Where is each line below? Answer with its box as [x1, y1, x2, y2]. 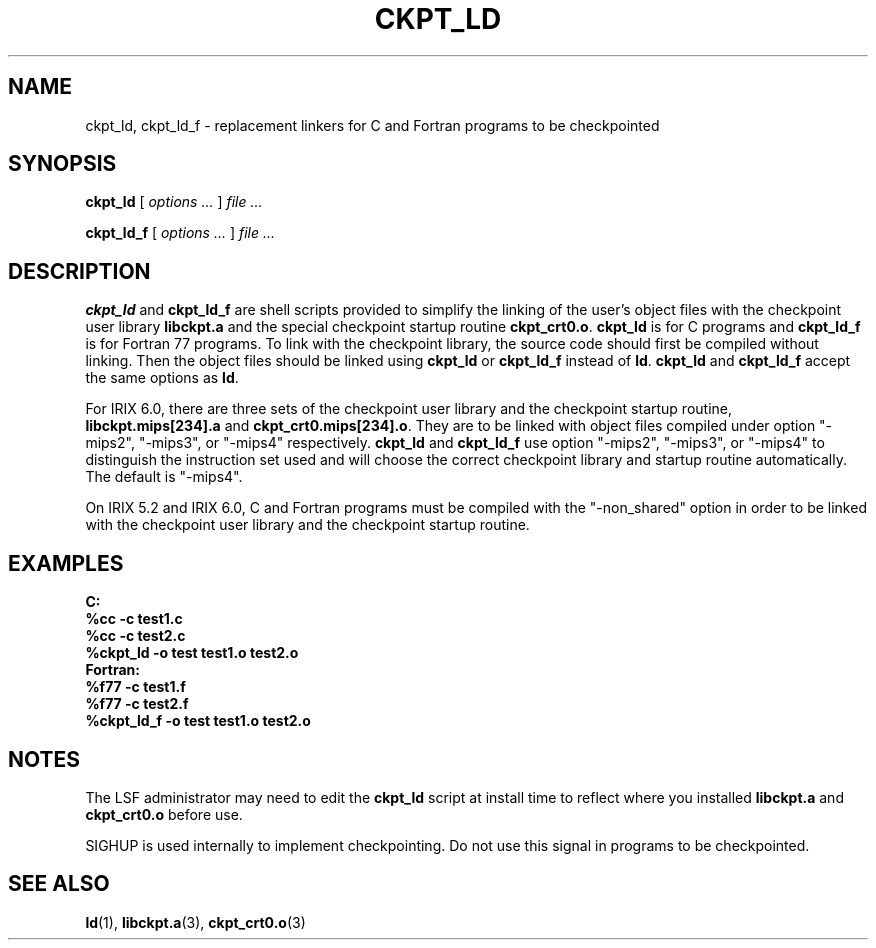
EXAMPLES [8, 550, 124, 576]
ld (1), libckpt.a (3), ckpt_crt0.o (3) [85, 913, 306, 931]
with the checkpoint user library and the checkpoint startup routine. [85, 516, 530, 534]
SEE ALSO [8, 871, 110, 897]
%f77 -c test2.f [85, 695, 189, 713]
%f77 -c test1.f [85, 678, 186, 696]
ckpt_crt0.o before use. [85, 805, 243, 823]
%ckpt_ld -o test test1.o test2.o [85, 644, 299, 662]
